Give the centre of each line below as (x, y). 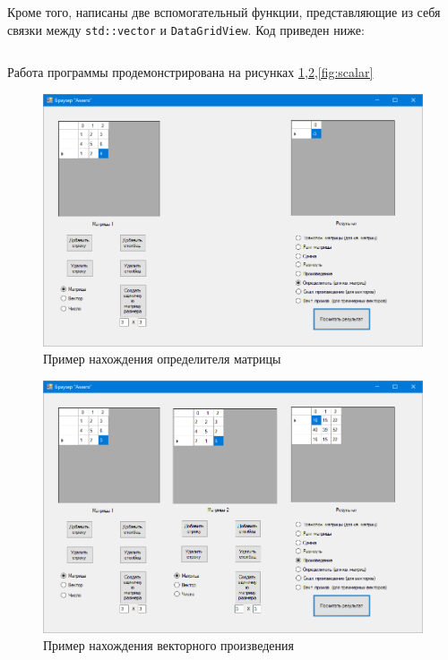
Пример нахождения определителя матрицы (162, 359)
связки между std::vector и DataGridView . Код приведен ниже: (186, 29)
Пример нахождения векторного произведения (168, 645)
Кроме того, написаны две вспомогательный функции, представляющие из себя (224, 12)
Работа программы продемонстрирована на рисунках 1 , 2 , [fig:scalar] (190, 72)
